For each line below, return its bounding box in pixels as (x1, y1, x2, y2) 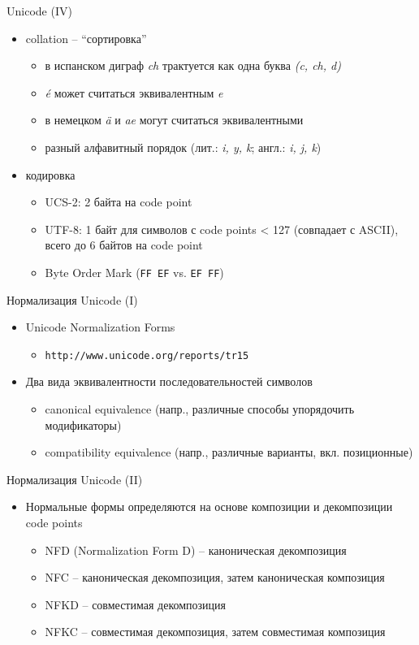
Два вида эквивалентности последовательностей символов (25, 373, 313, 390)
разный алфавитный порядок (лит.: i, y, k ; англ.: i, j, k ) (45, 138, 322, 155)
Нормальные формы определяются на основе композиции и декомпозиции (25, 498, 393, 515)
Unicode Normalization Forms (25, 318, 175, 335)
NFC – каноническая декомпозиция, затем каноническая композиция (45, 569, 385, 586)
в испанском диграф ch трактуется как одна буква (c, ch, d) (45, 57, 341, 74)
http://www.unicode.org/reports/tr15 (45, 349, 249, 361)
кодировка (25, 166, 76, 183)
